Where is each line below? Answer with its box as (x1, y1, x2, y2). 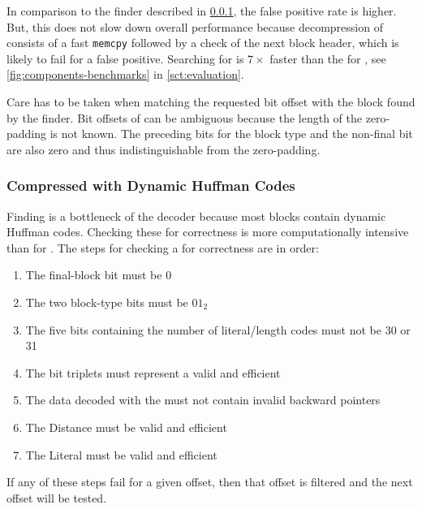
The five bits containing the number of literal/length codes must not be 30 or (25, 321, 411, 338)
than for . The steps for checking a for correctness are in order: (6, 239, 319, 256)
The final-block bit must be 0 (25, 266, 172, 283)
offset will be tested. (6, 489, 107, 506)
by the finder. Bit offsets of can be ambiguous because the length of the (6, 109, 363, 126)
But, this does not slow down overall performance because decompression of (6, 18, 383, 35)
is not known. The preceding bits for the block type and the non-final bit (50, 125, 413, 142)
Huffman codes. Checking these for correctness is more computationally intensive (6, 223, 409, 240)
